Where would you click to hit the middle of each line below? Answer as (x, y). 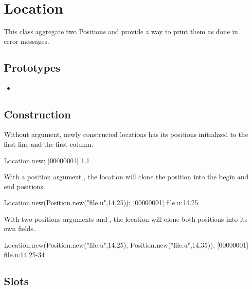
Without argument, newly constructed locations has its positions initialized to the (126, 134)
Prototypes (32, 67)
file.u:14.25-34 (25, 254)
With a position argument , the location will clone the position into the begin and (126, 177)
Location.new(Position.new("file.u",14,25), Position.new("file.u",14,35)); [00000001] (126, 245)
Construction (37, 114)
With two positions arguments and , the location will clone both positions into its (126, 219)
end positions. (25, 186)
